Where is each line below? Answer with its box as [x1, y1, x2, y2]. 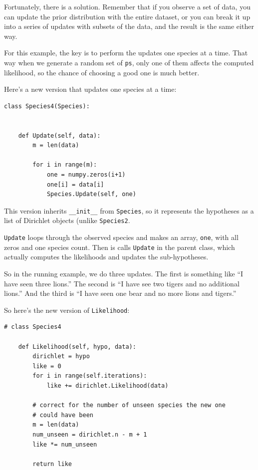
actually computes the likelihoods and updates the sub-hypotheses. [4, 251, 209, 262]
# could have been [32, 411, 93, 419]
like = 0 [32, 362, 61, 370]
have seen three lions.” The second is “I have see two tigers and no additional [4, 278, 240, 288]
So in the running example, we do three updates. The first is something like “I [4, 268, 244, 278]
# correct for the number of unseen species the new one [32, 402, 226, 409]
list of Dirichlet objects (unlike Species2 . [4, 215, 130, 226]
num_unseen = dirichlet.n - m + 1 [32, 431, 147, 438]
